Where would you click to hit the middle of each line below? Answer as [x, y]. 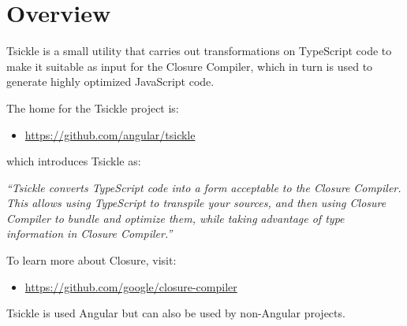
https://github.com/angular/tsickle [110, 134]
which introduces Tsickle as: [74, 161]
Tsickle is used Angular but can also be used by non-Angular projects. [176, 313]
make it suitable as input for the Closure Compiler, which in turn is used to [190, 66]
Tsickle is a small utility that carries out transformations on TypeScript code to [199, 51]
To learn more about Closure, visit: [91, 260]
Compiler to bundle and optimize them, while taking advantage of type [175, 218]
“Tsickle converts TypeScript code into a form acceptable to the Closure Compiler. [204, 187]
